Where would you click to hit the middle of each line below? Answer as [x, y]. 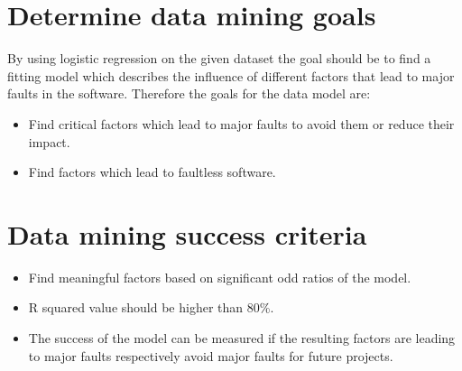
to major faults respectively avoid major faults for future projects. [211, 355]
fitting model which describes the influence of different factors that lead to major [231, 75]
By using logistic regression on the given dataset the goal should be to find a [219, 58]
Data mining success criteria [187, 233]
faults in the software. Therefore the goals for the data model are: [189, 93]
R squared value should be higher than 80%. [151, 307]
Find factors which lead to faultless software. [152, 172]
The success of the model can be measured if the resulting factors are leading [242, 338]
